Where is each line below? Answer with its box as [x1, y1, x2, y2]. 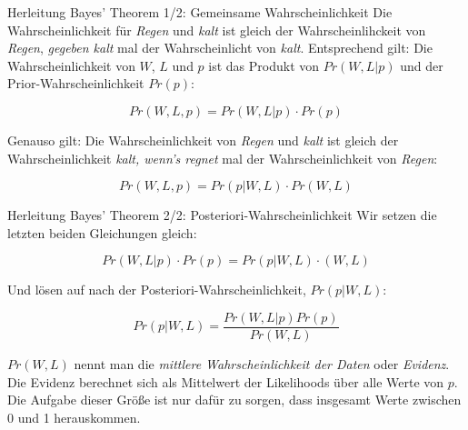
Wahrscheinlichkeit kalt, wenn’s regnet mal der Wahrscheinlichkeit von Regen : [7, 148, 438, 167]
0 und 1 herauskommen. [7, 407, 141, 426]
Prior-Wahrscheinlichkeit [7, 74, 144, 93]
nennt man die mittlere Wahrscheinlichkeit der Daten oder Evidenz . [74, 355, 450, 373]
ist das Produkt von [208, 55, 320, 75]
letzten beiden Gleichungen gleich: [7, 223, 197, 242]
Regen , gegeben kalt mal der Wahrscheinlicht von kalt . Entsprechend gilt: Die [7, 38, 433, 57]
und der [400, 55, 443, 75]
